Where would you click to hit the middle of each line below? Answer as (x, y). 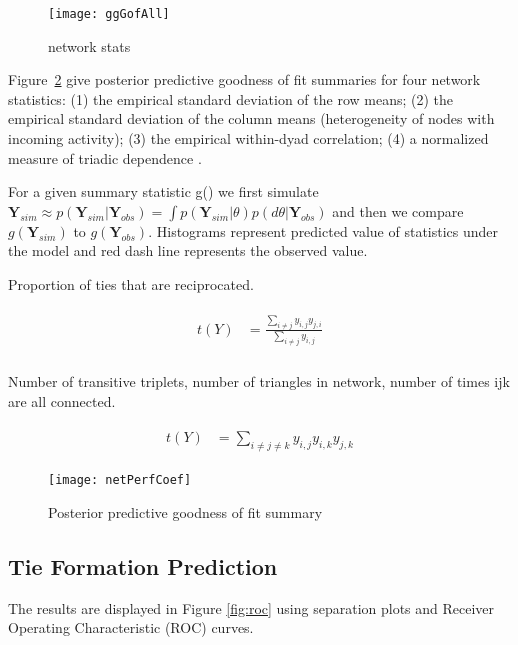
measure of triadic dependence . (105, 157)
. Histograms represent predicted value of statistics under (323, 230)
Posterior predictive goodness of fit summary (185, 511)
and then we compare (398, 210)
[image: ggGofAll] (109, 14)
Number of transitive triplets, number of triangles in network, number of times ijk (259, 381)
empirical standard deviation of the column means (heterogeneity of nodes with (251, 118)
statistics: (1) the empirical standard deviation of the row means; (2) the (230, 98)
